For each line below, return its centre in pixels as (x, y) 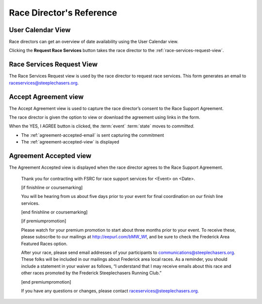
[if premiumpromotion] (44, 221)
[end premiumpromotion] (46, 282)
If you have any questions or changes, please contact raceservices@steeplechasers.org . (110, 291)
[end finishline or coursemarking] (54, 212)
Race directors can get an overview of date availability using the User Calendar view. (94, 42)
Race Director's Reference (63, 13)
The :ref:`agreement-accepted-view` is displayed (70, 142)
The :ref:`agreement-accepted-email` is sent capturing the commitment (93, 135)
